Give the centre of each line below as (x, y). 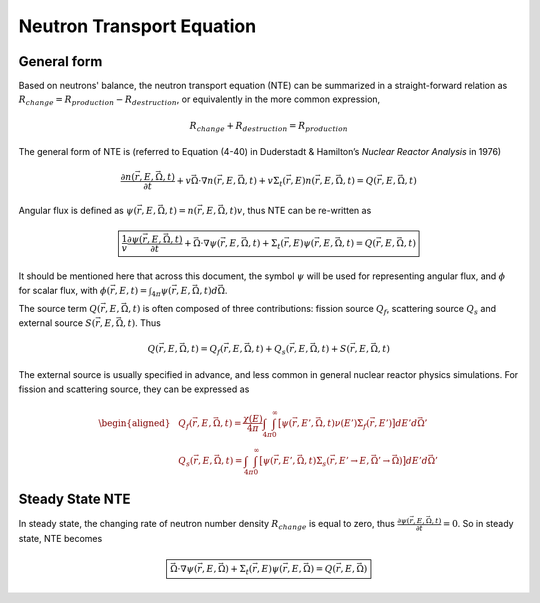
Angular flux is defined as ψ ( (78, 210)
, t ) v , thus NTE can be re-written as (298, 210)
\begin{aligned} (134, 423)
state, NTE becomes (60, 539)
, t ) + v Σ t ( (265, 182)
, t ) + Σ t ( (266, 244)
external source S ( (57, 322)
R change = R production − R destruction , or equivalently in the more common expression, (199, 100)
